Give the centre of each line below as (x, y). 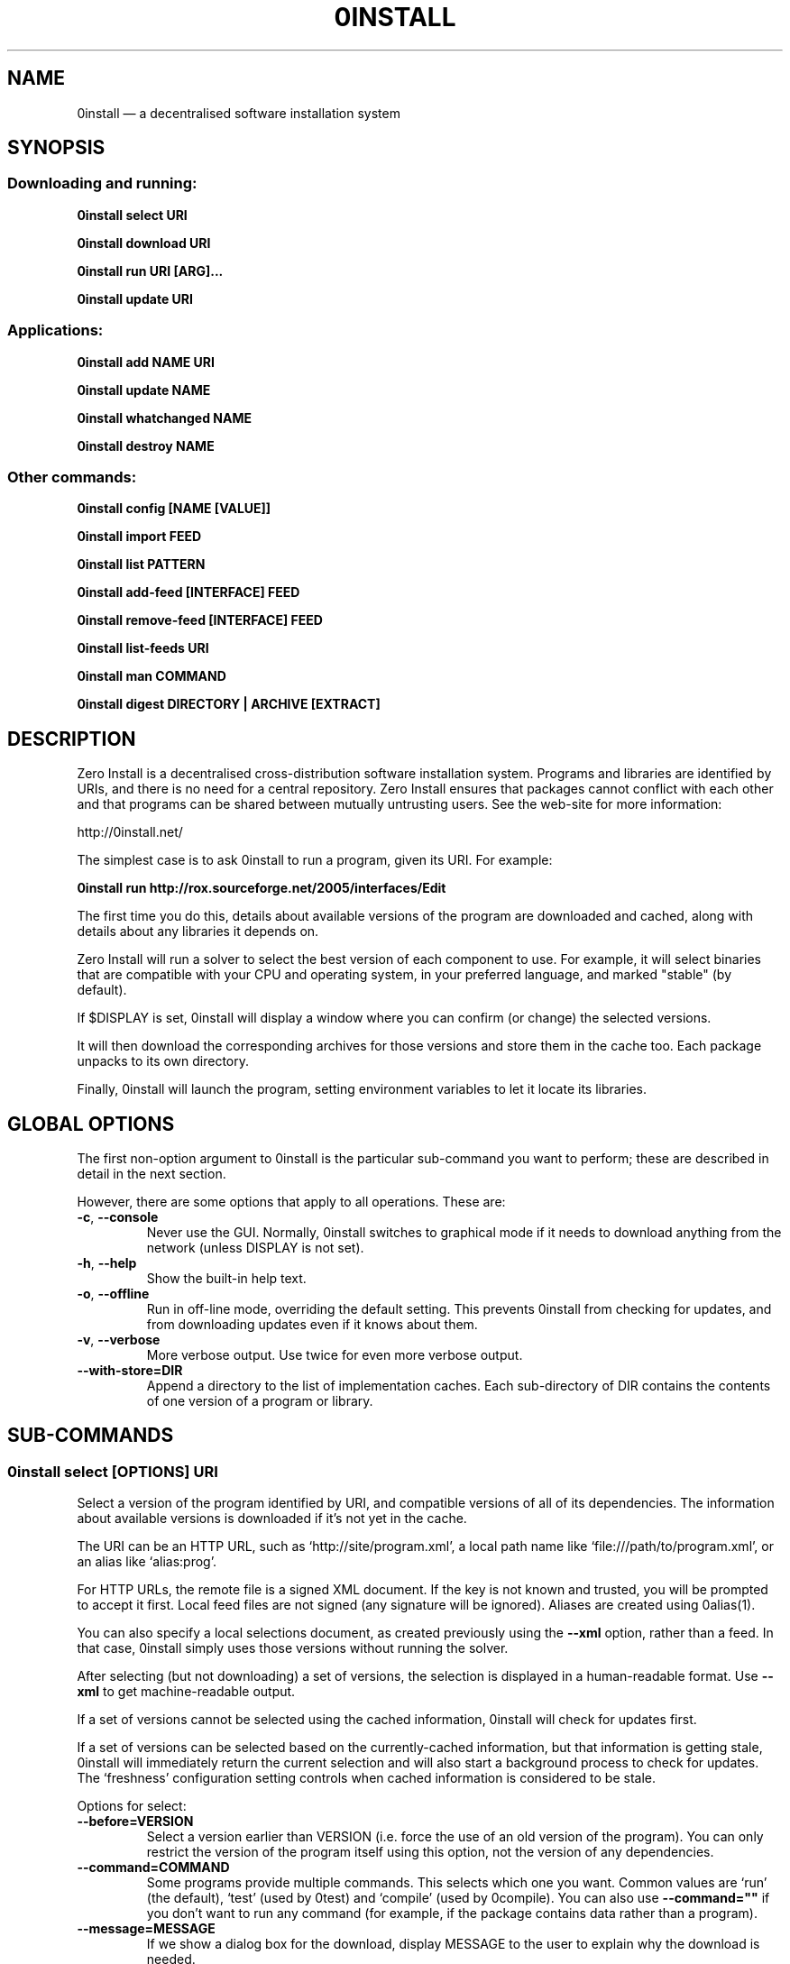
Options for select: (132, 1806)
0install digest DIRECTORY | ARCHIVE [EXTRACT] (229, 704)
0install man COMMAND (152, 676)
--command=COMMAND (153, 1868)
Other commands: (72, 477)
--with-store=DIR (130, 1370)
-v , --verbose (119, 1340)
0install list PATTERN (141, 564)
